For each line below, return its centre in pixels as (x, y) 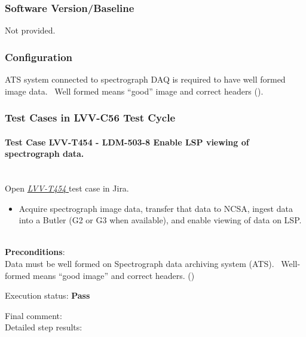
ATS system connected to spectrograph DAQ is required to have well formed (145, 79)
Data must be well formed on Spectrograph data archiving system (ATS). (140, 264)
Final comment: (33, 315)
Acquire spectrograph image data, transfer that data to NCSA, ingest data (156, 208)
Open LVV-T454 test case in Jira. (67, 188)
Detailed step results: (44, 327)
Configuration (39, 57)
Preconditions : (35, 252)
